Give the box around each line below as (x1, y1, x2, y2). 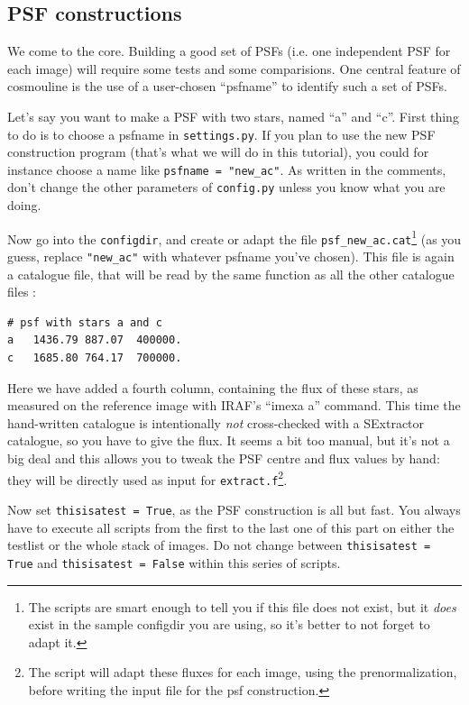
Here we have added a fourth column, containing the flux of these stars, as (7, 378, 418, 397)
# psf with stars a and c (7, 316, 162, 329)
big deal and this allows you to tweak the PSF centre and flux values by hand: (7, 449, 440, 468)
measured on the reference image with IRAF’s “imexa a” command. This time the (7, 396, 461, 415)
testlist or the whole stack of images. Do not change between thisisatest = (7, 536, 431, 554)
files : (7, 282, 36, 301)
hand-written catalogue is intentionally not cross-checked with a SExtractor (7, 413, 425, 432)
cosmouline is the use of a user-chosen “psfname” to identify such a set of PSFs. (7, 77, 447, 96)
